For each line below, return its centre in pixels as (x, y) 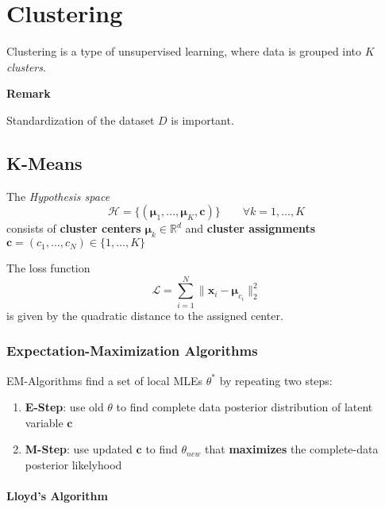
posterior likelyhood (73, 465)
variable (44, 422)
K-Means (44, 162)
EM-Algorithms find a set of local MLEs (105, 380)
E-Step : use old (64, 407)
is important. (202, 120)
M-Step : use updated (79, 449)
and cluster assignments (250, 228)
